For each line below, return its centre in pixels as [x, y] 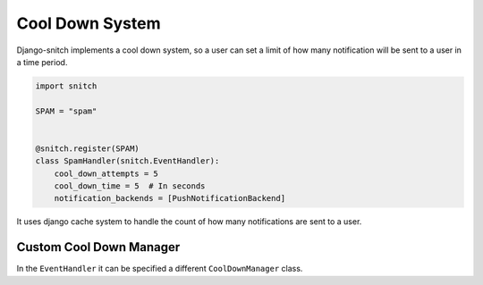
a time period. [42, 62]
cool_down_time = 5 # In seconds [130, 186]
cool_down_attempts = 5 [106, 173]
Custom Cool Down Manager [98, 247]
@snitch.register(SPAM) [88, 148]
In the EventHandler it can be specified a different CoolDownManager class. [160, 269]
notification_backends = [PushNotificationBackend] [170, 198]
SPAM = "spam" [66, 111]
